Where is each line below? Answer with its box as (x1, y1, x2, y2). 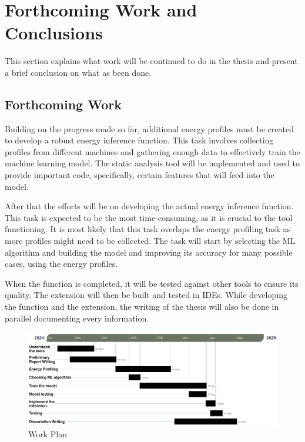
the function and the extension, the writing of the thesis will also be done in (5, 300, 279, 313)
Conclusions (5, 21, 103, 45)
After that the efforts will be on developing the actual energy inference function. (5, 200, 294, 212)
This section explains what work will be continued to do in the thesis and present (5, 55, 298, 67)
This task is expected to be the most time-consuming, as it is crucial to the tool (5, 211, 293, 223)
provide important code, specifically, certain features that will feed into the (5, 169, 274, 181)
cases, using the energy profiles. (5, 257, 118, 270)
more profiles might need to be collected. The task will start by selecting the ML (5, 235, 296, 247)
